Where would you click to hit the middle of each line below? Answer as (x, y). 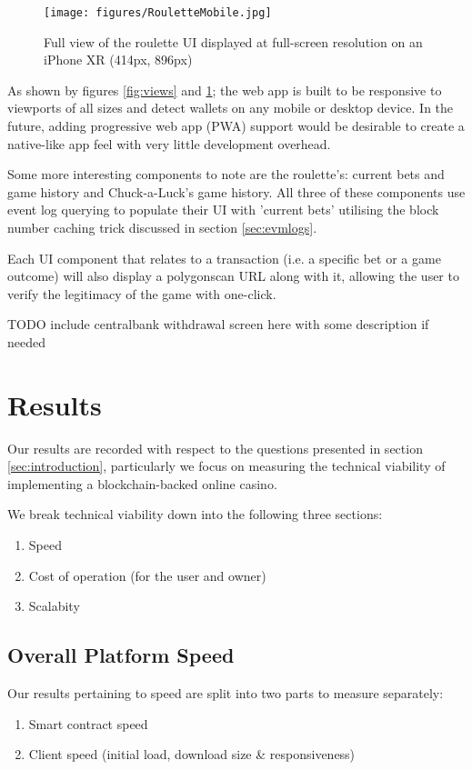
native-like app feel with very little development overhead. (169, 143)
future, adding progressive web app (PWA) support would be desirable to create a (236, 126)
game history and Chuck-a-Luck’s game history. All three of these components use (236, 191)
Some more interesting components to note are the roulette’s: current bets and (226, 174)
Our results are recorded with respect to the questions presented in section (215, 448)
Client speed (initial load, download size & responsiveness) (192, 754)
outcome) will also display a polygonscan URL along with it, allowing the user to (233, 276)
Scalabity (54, 606)
